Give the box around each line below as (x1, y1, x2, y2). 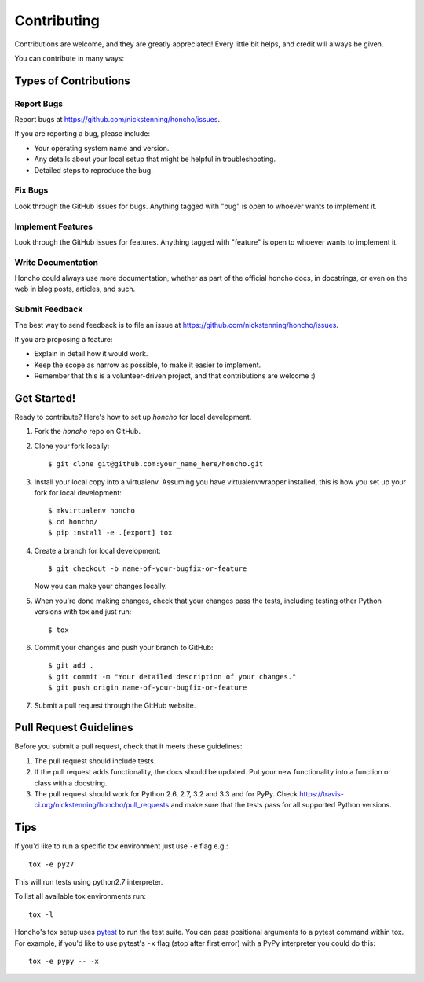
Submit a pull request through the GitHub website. (34, 701, 196, 710)
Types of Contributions (14, 74, 130, 87)
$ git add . (48, 661, 94, 670)
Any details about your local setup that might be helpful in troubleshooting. (34, 154, 276, 164)
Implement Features (14, 221, 93, 232)
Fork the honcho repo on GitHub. (34, 427, 141, 436)
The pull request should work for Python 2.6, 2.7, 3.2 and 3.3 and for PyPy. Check (34, 789, 298, 798)
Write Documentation (14, 256, 98, 267)
